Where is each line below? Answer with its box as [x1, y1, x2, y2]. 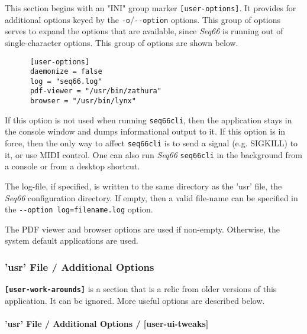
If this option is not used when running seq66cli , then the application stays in [5, 113, 292, 126]
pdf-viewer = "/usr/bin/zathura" [30, 87, 161, 96]
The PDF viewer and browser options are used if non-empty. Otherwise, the [5, 222, 280, 235]
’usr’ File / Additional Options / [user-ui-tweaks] [5, 317, 209, 330]
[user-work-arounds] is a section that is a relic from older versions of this [5, 283, 277, 295]
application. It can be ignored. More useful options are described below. [5, 294, 265, 306]
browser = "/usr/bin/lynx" [30, 97, 136, 106]
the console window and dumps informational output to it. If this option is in [5, 125, 286, 137]
